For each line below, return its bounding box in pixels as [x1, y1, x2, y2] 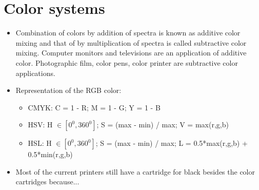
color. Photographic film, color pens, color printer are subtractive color [15, 57, 238, 68]
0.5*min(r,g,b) [28, 149, 73, 160]
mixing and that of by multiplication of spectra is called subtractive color [15, 37, 247, 48]
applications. [15, 67, 55, 78]
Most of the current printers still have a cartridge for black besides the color [15, 166, 255, 177]
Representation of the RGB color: [15, 85, 122, 96]
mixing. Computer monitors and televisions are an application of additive [15, 47, 247, 58]
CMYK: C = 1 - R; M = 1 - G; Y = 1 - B [28, 102, 161, 112]
